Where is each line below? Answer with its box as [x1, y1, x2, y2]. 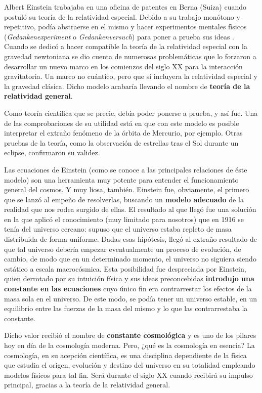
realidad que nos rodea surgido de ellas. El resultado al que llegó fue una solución [4, 204, 256, 214]
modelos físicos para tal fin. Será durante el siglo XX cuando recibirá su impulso [4, 369, 253, 380]
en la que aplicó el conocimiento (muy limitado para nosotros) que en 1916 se [4, 213, 244, 224]
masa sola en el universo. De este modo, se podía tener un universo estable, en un [4, 293, 257, 303]
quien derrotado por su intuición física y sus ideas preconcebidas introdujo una [4, 273, 254, 284]
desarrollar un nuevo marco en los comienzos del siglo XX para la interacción [4, 61, 243, 71]
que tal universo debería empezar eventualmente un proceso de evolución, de [4, 243, 241, 254]
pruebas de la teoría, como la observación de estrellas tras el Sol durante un [4, 137, 239, 148]
